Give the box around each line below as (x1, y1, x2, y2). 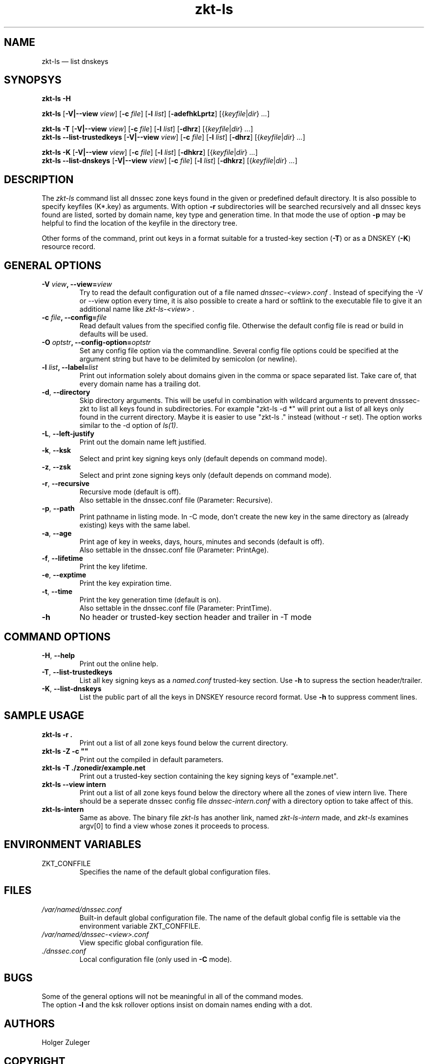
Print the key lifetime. (79, 562, 148, 571)
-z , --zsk (42, 463, 71, 471)
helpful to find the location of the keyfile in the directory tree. (42, 219, 237, 228)
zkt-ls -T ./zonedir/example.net (42, 763, 146, 772)
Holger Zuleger (42, 1038, 90, 1047)
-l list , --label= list (42, 363, 98, 372)
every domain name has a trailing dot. (79, 380, 201, 388)
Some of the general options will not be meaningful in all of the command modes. (42, 992, 303, 1001)
